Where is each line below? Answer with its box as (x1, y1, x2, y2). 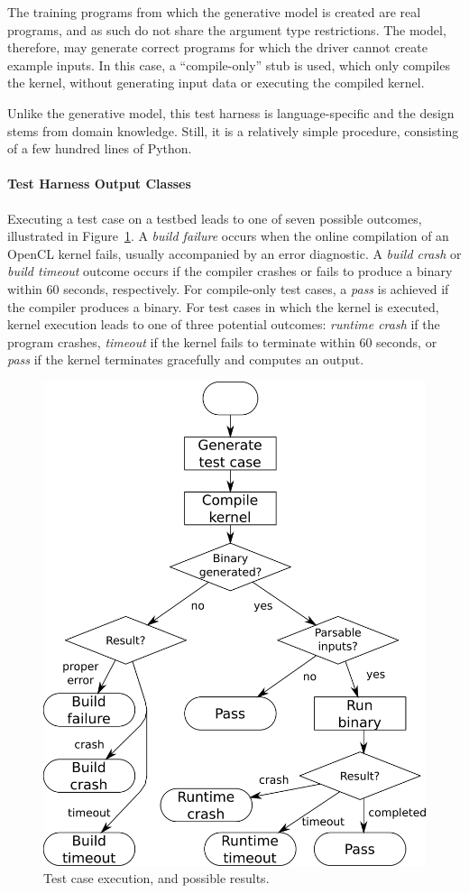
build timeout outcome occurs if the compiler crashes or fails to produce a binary (7, 262, 453, 281)
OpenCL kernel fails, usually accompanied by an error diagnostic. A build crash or (7, 244, 462, 262)
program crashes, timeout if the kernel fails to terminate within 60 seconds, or (7, 332, 437, 351)
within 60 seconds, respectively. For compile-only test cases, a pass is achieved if (7, 279, 449, 298)
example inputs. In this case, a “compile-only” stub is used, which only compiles (7, 55, 450, 74)
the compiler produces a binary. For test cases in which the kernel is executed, (7, 297, 439, 316)
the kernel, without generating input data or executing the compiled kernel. (7, 73, 425, 92)
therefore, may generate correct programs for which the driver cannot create (7, 38, 428, 57)
